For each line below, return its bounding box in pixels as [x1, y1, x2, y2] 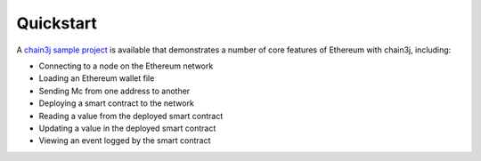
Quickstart [16, 13, 98, 33]
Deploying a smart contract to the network [38, 98, 195, 109]
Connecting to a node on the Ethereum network [38, 60, 214, 71]
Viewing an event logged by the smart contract [38, 135, 211, 146]
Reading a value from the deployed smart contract [38, 110, 224, 121]
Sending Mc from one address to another [38, 85, 191, 96]
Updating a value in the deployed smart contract [38, 123, 216, 133]
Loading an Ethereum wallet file [38, 73, 155, 84]
